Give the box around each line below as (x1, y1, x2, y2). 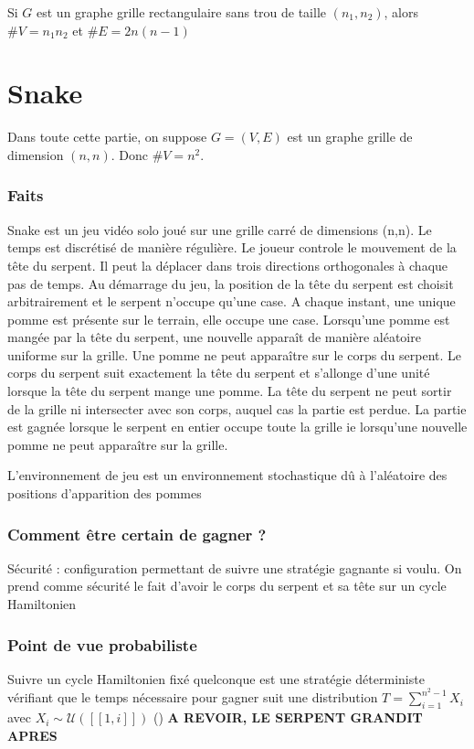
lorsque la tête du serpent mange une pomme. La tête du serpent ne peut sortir (7, 381, 452, 401)
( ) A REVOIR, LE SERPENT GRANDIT (153, 708, 423, 727)
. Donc (111, 144, 148, 164)
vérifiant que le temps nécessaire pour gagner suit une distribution (7, 688, 378, 707)
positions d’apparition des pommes (7, 484, 202, 503)
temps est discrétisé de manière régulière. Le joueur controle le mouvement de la (7, 238, 457, 257)
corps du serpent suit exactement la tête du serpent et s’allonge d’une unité (7, 363, 430, 382)
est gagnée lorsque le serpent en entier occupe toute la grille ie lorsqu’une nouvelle (7, 417, 468, 436)
